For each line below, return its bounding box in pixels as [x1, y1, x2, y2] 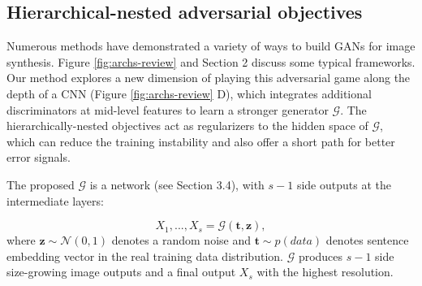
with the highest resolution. [256, 263, 394, 280]
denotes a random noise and [111, 232, 251, 249]
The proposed [6, 175, 75, 193]
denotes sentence [325, 232, 409, 249]
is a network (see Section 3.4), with [89, 175, 265, 193]
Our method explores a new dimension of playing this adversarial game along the [6, 69, 411, 86]
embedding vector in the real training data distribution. [6, 247, 283, 264]
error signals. [6, 149, 71, 166]
